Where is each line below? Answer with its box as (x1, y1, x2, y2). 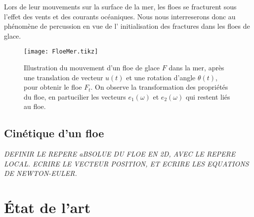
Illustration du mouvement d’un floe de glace (24, 62, 160, 73)
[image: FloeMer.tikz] (24, 48, 98, 55)
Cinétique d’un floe (4, 125, 104, 141)
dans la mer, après (169, 62, 224, 73)
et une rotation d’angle (126, 72, 196, 82)
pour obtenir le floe (24, 82, 82, 92)
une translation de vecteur (24, 72, 103, 82)
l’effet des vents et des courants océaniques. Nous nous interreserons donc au (4, 11, 236, 21)
